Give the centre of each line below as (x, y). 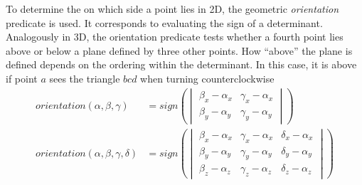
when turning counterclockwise (207, 78)
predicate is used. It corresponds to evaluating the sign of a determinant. (164, 22)
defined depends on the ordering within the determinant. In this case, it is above (181, 64)
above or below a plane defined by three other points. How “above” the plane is (179, 50)
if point (22, 78)
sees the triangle (85, 78)
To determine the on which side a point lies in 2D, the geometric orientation (172, 9)
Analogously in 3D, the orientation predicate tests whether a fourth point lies (175, 37)
